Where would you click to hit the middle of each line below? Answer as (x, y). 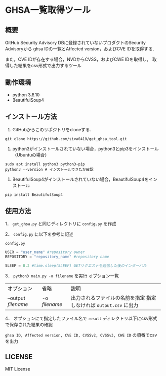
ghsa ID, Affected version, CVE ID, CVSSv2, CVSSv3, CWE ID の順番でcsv (81, 335)
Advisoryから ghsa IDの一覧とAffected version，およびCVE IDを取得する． (81, 49)
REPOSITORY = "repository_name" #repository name (57, 257)
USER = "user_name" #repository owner (45, 252)
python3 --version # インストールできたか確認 (49, 169)
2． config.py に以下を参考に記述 (39, 234)
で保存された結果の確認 (29, 325)
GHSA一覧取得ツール (48, 10)
